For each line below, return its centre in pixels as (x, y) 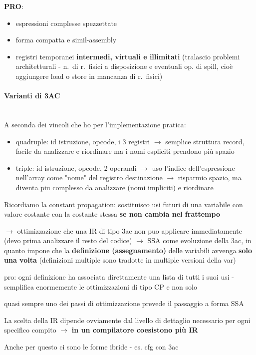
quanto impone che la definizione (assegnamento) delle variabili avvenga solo (128, 250)
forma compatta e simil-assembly (66, 40)
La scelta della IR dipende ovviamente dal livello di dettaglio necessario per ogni (127, 320)
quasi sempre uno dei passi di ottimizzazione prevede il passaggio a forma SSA (124, 303)
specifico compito (30, 330)
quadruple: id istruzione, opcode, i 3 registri (83, 141)
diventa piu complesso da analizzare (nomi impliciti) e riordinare (115, 187)
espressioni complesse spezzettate (66, 23)
